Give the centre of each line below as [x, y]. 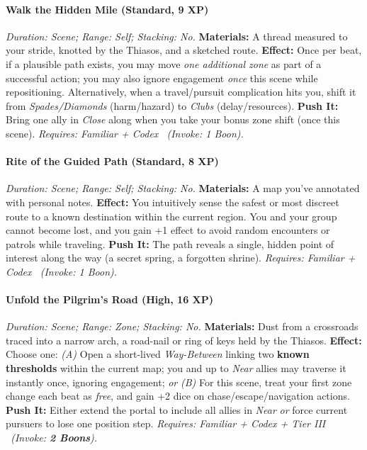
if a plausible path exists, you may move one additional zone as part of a [164, 63]
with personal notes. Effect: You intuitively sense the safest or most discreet [173, 202]
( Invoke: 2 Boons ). [54, 438]
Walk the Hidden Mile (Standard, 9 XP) [107, 9]
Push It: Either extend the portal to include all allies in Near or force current [177, 409]
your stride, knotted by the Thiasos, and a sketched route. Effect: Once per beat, [184, 50]
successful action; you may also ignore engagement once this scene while [162, 78]
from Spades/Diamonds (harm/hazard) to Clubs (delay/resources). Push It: [172, 105]
